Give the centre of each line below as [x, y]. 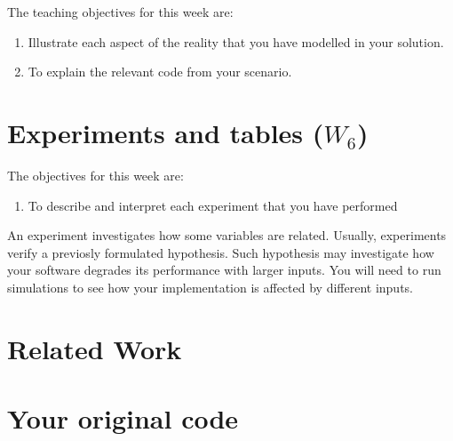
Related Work [95, 348]
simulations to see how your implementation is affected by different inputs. [210, 287]
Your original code [123, 418]
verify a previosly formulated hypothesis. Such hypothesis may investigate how [221, 252]
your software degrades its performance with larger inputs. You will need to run [224, 270]
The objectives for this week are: [95, 175]
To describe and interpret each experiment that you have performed [213, 205]
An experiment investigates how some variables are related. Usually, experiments [227, 235]
